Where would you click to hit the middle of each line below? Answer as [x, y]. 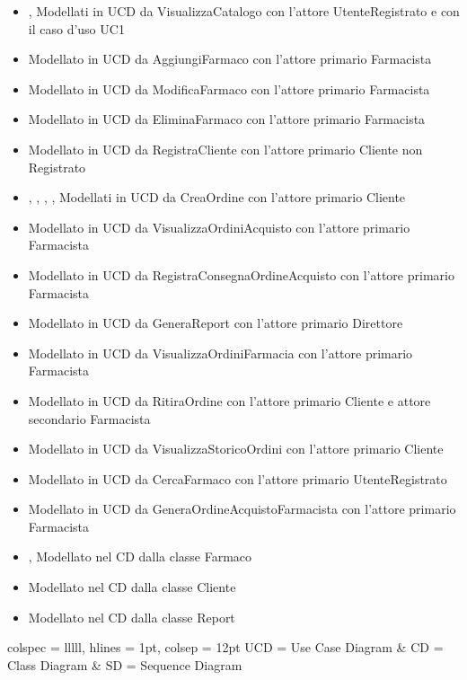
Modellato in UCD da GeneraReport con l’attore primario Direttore [216, 323]
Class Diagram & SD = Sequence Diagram [125, 664]
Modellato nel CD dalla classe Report [132, 617]
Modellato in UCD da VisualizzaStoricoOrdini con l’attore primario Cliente [236, 449]
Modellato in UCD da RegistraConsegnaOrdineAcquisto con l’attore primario [241, 274]
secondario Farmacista [89, 418]
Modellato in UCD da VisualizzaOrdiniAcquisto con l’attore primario [219, 227]
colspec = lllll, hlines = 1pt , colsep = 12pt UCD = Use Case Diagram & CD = [225, 647]
